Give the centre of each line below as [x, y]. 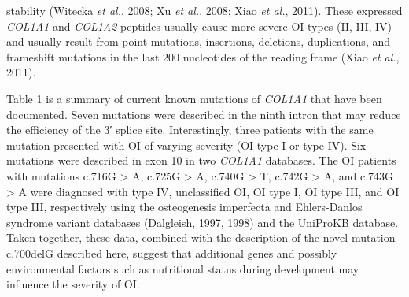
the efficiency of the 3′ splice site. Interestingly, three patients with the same [190, 130]
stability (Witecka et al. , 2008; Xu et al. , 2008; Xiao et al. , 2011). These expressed [204, 10]
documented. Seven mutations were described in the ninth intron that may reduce [204, 114]
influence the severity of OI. [73, 284]
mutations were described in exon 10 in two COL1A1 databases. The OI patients [201, 160]
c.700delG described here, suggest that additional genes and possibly [172, 252]
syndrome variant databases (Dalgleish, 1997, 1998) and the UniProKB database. [203, 222]
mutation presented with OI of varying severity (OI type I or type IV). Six [186, 145]
